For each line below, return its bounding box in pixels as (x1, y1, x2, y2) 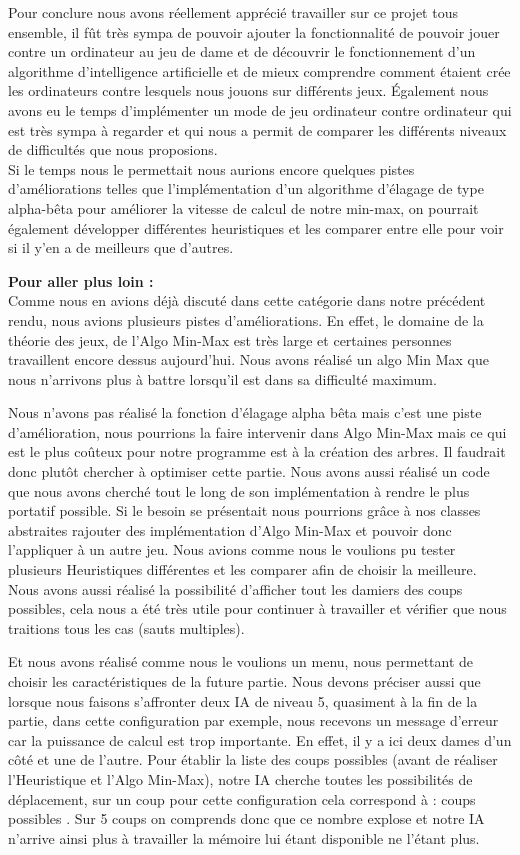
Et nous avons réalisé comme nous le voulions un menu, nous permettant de (8, 651, 474, 672)
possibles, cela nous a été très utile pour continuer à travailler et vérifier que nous (8, 598, 507, 619)
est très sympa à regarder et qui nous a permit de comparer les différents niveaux (8, 119, 507, 140)
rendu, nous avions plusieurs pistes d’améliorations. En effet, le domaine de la (8, 309, 484, 330)
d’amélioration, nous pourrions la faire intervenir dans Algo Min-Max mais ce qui (8, 421, 507, 442)
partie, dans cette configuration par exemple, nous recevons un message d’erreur (8, 710, 499, 731)
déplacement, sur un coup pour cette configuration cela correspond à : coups (8, 788, 476, 809)
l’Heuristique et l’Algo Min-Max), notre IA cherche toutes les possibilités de (8, 768, 473, 789)
